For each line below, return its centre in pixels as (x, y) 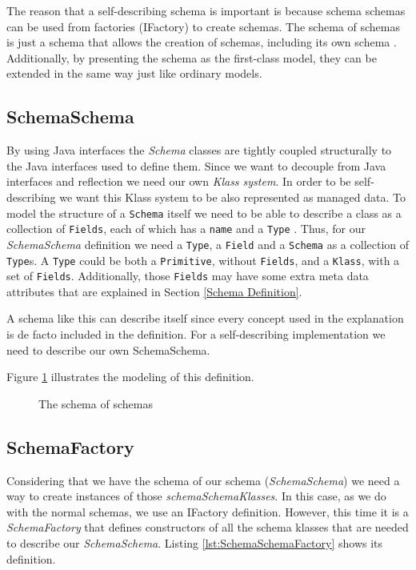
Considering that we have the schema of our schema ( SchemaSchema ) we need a (203, 480)
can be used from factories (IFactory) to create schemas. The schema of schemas (203, 26)
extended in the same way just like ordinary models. (134, 73)
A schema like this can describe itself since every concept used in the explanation (205, 318)
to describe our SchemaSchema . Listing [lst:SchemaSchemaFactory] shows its (195, 542)
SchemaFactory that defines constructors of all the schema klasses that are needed (208, 527)
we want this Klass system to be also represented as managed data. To (232, 197)
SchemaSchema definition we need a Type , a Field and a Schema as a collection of (208, 244)
